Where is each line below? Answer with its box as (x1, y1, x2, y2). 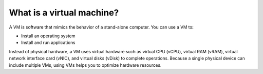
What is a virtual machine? (9, 7, 119, 18)
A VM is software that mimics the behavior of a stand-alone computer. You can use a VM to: (9, 24, 194, 30)
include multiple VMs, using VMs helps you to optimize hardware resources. (9, 62, 162, 68)
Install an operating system (21, 33, 75, 39)
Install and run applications (21, 40, 75, 45)
